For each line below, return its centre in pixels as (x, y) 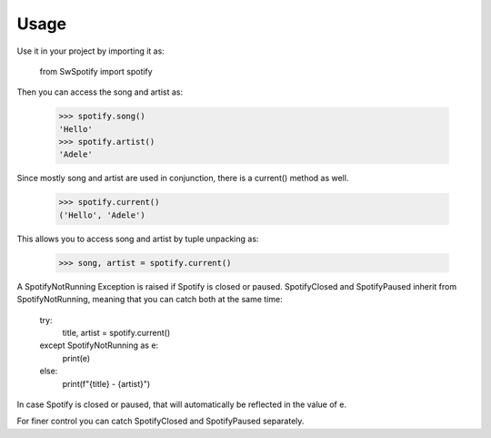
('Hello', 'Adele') (102, 215)
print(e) (76, 358)
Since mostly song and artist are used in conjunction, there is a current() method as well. (183, 178)
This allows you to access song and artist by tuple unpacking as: (138, 239)
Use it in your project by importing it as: (91, 51)
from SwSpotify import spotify (96, 71)
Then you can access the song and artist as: (100, 92)
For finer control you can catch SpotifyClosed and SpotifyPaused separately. (160, 421)
